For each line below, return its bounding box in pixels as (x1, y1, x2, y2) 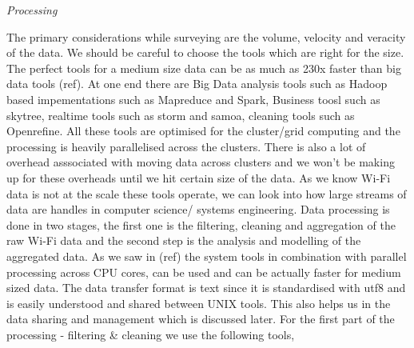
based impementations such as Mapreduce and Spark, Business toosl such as (6, 90, 380, 107)
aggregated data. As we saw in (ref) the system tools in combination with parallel (6, 247, 407, 264)
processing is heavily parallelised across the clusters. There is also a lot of (6, 138, 366, 154)
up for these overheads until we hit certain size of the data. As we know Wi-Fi (6, 169, 391, 186)
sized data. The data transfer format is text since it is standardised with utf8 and (6, 279, 406, 296)
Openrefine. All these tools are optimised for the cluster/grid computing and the (6, 122, 400, 139)
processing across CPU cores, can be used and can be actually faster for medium (6, 263, 401, 280)
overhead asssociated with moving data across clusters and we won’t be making (6, 154, 395, 170)
